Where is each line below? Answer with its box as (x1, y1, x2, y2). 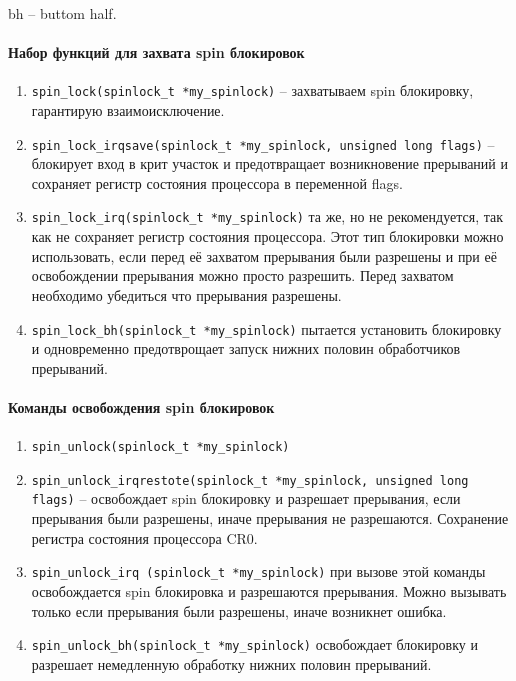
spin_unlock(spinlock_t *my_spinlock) (31, 440, 290, 455)
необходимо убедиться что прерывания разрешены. (31, 284, 342, 305)
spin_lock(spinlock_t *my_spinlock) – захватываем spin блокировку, (31, 80, 474, 101)
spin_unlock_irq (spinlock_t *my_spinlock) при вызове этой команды (31, 561, 486, 582)
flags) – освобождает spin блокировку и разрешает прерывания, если (31, 488, 461, 509)
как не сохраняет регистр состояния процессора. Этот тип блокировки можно (31, 226, 504, 247)
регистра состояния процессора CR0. (31, 527, 258, 548)
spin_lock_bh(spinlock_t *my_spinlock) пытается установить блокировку (31, 318, 502, 339)
